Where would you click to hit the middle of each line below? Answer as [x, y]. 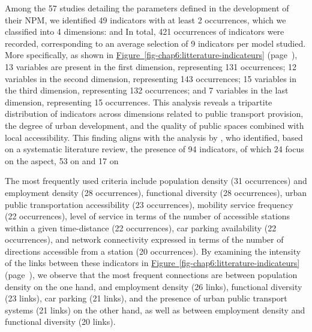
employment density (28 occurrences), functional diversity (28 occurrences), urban [156, 192]
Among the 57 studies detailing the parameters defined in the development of [147, 8]
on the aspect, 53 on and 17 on [62, 160]
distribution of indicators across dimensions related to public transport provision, [154, 114]
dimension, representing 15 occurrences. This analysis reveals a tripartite [139, 102]
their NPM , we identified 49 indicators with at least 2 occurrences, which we [145, 19]
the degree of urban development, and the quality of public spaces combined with [154, 125]
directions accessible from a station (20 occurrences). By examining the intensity [153, 251]
